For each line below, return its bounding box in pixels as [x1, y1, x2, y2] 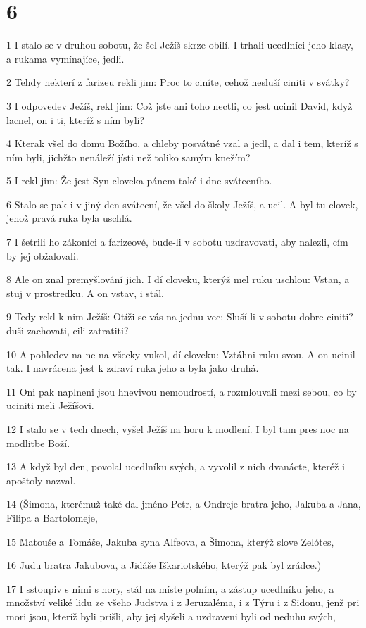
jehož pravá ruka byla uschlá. [6, 211, 132, 225]
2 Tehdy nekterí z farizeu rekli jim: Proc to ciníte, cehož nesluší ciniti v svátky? [6, 75, 350, 89]
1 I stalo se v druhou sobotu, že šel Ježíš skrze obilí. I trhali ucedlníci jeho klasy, [6, 37, 353, 52]
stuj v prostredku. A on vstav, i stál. [6, 285, 165, 300]
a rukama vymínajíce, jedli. [6, 51, 125, 65]
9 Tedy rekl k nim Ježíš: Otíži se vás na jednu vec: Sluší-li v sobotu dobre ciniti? [6, 309, 353, 324]
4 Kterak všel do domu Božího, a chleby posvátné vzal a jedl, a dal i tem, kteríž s [6, 136, 358, 151]
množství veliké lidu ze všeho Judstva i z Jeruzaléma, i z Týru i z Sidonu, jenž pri [6, 595, 360, 610]
